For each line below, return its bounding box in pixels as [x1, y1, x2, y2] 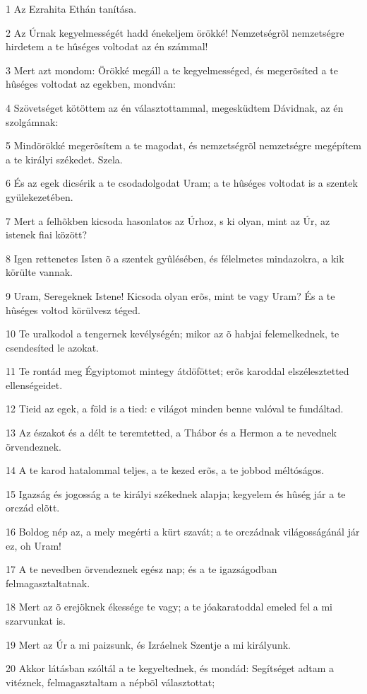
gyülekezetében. [6, 189, 73, 204]
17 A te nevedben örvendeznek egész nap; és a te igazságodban [6, 562, 277, 577]
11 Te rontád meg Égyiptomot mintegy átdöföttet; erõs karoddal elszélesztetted [6, 364, 349, 378]
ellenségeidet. [6, 377, 63, 392]
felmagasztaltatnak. [6, 575, 90, 590]
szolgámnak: [6, 114, 59, 129]
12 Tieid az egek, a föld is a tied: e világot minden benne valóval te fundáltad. [6, 401, 344, 416]
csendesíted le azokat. [6, 340, 99, 354]
